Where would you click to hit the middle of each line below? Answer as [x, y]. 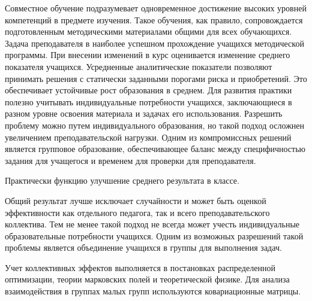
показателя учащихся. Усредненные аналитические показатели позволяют [139, 66]
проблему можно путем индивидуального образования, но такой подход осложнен [155, 125]
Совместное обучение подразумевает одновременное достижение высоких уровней [156, 8]
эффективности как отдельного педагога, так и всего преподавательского [137, 212]
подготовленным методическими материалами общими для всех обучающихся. [148, 31]
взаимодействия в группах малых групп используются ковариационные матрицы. [153, 291]
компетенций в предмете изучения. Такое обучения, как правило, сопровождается [154, 19]
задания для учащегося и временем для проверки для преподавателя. [130, 160]
